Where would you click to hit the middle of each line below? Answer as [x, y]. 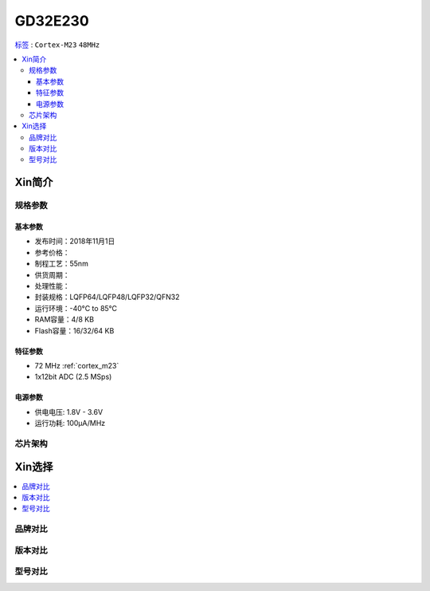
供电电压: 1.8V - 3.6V [69, 412]
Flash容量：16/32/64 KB [74, 330]
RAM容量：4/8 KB [64, 320]
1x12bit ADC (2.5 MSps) [73, 377]
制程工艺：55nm [62, 264]
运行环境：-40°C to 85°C [76, 308]
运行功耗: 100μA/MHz [70, 424]
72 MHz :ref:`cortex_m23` [77, 365]
